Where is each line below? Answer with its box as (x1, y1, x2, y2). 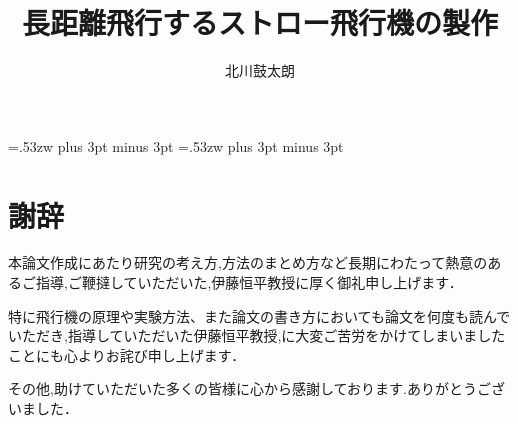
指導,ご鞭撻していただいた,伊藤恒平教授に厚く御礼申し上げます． (35, 272, 463, 293)
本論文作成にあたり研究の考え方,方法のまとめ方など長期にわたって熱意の (8, 252, 488, 273)
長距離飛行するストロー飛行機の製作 (21, 2, 498, 43)
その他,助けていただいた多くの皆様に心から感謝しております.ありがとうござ (8, 378, 505, 399)
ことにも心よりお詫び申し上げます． (8, 344, 246, 365)
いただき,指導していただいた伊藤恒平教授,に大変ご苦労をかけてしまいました (8, 325, 506, 346)
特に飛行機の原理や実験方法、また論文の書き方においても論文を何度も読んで (8, 305, 511, 326)
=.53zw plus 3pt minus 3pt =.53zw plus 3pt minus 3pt (8, 135, 344, 156)
